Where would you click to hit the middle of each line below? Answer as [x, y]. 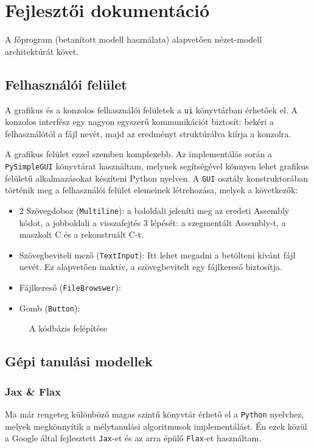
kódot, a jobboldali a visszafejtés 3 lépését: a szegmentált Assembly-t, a [152, 222]
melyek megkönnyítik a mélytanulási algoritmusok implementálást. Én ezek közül [156, 426]
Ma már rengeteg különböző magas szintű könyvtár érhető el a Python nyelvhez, [155, 414]
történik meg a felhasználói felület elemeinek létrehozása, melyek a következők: [152, 190]
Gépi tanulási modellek [79, 361]
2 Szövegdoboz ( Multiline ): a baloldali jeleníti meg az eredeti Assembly [154, 210]
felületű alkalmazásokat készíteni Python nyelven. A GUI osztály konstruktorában [157, 178]
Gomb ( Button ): [50, 308]
